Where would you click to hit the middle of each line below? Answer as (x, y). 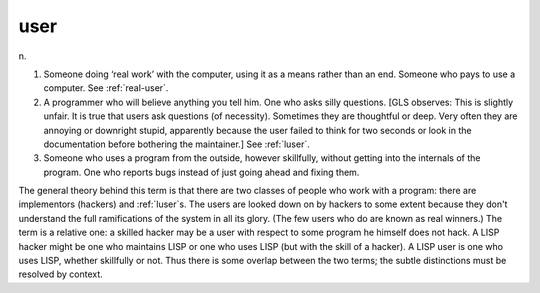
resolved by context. (61, 274)
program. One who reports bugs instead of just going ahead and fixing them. (201, 172)
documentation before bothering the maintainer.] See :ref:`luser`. (176, 144)
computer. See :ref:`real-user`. (106, 88)
